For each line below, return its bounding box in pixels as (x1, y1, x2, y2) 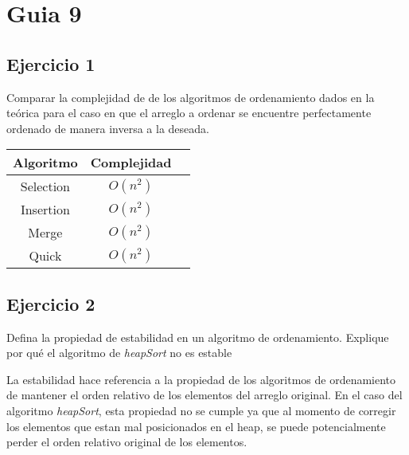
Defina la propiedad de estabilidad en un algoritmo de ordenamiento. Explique (6, 328, 389, 345)
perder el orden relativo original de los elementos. (6, 433, 247, 450)
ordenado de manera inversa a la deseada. (6, 120, 209, 136)
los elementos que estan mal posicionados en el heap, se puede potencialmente (6, 418, 386, 434)
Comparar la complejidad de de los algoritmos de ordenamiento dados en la (6, 88, 375, 105)
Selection (20, 177, 70, 196)
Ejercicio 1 (6, 51, 95, 76)
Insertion (20, 200, 70, 219)
